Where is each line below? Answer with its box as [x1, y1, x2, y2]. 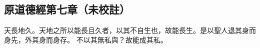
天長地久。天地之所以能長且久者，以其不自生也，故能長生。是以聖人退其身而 [4, 24, 256, 35]
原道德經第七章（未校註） [4, 1, 130, 16]
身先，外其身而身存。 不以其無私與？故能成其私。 [4, 34, 167, 45]
